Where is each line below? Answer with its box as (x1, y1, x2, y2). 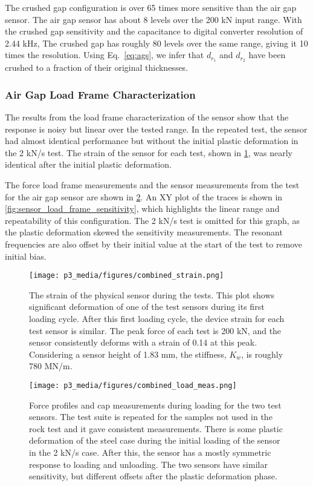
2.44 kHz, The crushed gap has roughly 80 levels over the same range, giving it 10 (5, 36, 308, 49)
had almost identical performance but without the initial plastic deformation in (5, 134, 298, 147)
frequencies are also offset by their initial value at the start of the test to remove (5, 237, 303, 250)
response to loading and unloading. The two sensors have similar (29, 458, 268, 470)
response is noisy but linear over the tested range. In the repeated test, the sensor (5, 122, 308, 135)
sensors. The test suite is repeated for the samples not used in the (29, 410, 273, 423)
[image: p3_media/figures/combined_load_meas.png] (29, 381, 237, 390)
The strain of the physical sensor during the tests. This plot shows (29, 288, 275, 301)
